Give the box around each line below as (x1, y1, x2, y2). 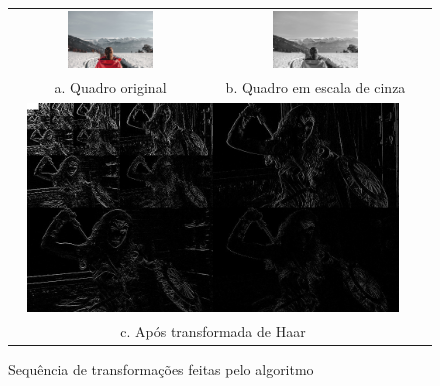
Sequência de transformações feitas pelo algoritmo (8, 359, 314, 380)
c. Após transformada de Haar (120, 320, 306, 341)
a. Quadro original (54, 76, 167, 97)
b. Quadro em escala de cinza (225, 76, 406, 97)
